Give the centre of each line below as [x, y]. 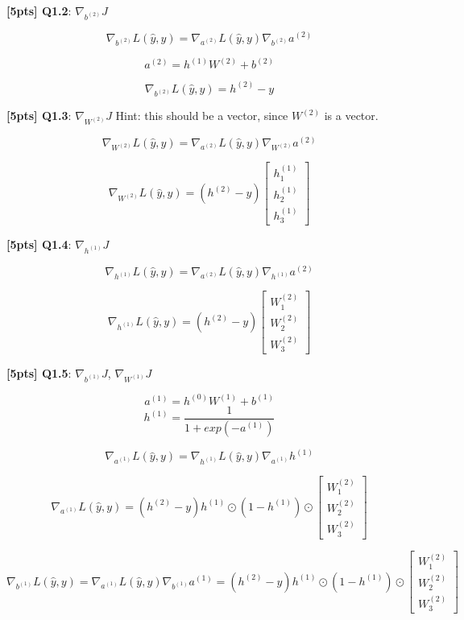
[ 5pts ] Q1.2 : [39, 10]
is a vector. [351, 116]
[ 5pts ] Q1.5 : [39, 373]
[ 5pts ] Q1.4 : [39, 244]
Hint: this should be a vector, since [202, 116]
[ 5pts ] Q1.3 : [39, 116]
